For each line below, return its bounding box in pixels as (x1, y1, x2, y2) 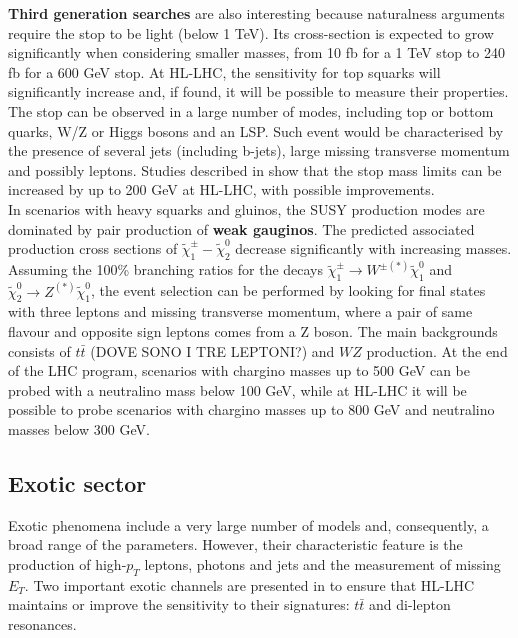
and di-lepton (369, 594, 451, 615)
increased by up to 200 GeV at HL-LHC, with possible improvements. (8, 179, 435, 200)
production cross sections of (8, 238, 178, 259)
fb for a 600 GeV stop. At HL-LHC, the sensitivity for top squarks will (8, 61, 441, 82)
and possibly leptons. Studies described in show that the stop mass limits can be (8, 159, 502, 180)
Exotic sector (8, 467, 147, 498)
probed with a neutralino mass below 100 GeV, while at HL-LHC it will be (8, 379, 467, 400)
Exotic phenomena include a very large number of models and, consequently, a (8, 514, 489, 535)
